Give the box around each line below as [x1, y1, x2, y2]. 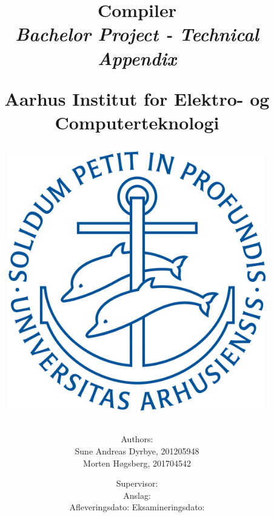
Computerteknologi [55, 109, 219, 134]
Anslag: [123, 488, 151, 501]
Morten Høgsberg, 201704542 [83, 456, 191, 469]
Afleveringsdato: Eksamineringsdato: [69, 501, 205, 513]
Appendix [98, 45, 176, 70]
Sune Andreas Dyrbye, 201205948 [75, 445, 199, 457]
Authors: [121, 433, 153, 445]
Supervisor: [116, 477, 158, 490]
